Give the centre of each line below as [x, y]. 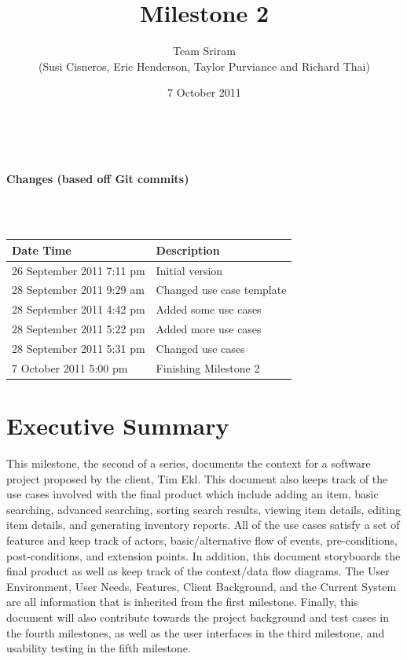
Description [188, 250]
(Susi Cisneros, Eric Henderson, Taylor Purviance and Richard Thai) [204, 66]
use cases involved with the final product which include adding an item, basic [192, 494]
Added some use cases [209, 309]
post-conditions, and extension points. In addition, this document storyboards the [203, 555]
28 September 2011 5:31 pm [79, 348]
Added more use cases [209, 329]
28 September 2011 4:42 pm [79, 309]
